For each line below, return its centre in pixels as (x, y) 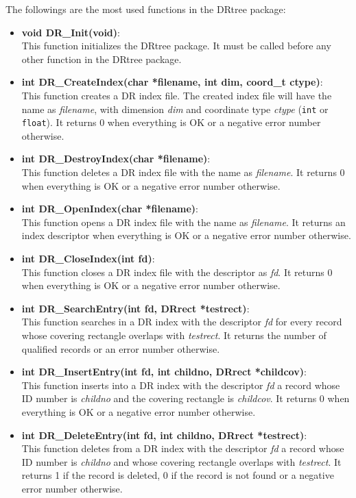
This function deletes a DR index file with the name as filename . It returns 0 (183, 172)
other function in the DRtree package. (102, 59)
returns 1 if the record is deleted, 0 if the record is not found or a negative (178, 475)
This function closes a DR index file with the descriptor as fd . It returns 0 (177, 272)
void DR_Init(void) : (71, 32)
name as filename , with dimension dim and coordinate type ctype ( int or (175, 109)
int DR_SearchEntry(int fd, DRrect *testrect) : (135, 308)
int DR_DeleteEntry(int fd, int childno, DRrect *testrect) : (164, 435)
